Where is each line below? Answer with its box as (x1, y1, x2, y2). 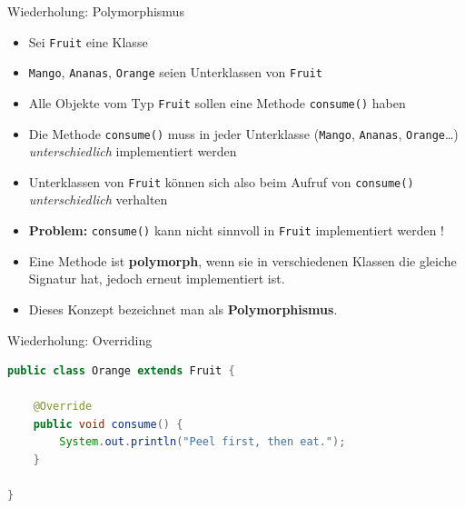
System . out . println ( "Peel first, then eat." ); (59, 435, 346, 449)
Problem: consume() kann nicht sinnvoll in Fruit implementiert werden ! (28, 221, 445, 240)
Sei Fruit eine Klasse (28, 32, 148, 51)
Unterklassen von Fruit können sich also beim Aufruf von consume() (28, 172, 414, 191)
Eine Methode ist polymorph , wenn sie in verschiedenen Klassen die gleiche (28, 251, 457, 270)
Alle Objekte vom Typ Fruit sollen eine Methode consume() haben (28, 93, 406, 112)
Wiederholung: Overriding (7, 330, 153, 349)
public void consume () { (33, 417, 183, 431)
